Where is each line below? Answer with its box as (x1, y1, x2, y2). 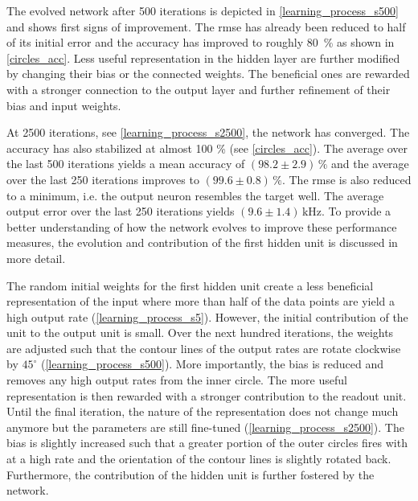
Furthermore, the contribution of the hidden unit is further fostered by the (6, 466, 375, 483)
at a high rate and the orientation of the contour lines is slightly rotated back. (6, 450, 391, 467)
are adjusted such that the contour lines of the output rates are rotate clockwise (6, 339, 401, 356)
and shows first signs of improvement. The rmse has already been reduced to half (6, 18, 406, 35)
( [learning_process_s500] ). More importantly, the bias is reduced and (40, 355, 384, 372)
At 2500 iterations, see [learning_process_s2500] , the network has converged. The (6, 124, 410, 141)
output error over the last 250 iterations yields (6, 203, 235, 220)
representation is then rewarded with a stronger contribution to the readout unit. (6, 387, 407, 404)
